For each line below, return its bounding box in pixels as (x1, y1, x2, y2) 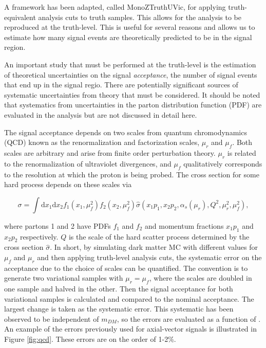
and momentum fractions (145, 220, 224, 231)
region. (4, 42, 26, 52)
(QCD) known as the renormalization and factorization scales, (4, 137, 200, 148)
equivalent (4, 11, 36, 22)
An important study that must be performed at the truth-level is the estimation (4, 59, 256, 69)
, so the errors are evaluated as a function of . (117, 313, 261, 324)
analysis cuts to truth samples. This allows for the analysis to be (38, 11, 241, 22)
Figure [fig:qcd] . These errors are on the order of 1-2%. (4, 334, 176, 344)
